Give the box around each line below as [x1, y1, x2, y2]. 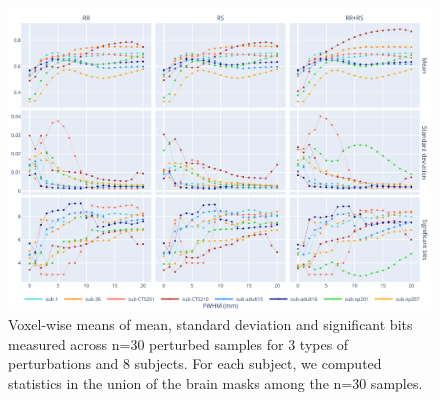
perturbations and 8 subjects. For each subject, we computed [8, 353, 382, 374]
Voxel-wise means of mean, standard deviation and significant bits [8, 314, 413, 335]
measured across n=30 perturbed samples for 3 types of [8, 333, 349, 354]
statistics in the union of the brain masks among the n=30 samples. [8, 373, 423, 394]
